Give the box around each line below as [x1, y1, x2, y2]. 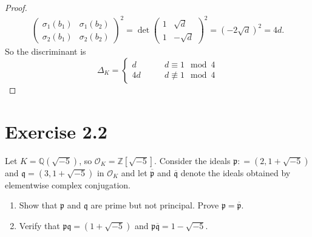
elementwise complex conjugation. [5, 178, 131, 191]
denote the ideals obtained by [180, 166, 291, 179]
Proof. [5, 1, 27, 13]
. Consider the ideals [154, 154, 231, 167]
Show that [19, 199, 58, 211]
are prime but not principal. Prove [90, 199, 219, 211]
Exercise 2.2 [5, 118, 107, 143]
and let [121, 166, 148, 179]
